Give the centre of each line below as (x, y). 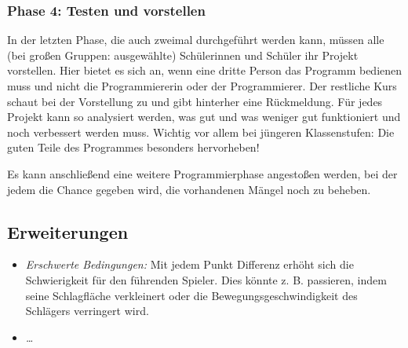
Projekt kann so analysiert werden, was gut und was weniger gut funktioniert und (204, 117)
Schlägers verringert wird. (87, 311)
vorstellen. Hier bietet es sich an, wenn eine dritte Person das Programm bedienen (205, 70)
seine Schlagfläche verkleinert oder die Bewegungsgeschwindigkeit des (191, 295)
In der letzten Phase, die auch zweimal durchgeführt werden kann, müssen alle (196, 40)
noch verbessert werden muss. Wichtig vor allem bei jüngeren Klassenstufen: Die (201, 132)
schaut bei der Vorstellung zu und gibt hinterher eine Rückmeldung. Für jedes (195, 101)
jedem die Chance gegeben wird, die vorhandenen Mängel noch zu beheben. (189, 189)
